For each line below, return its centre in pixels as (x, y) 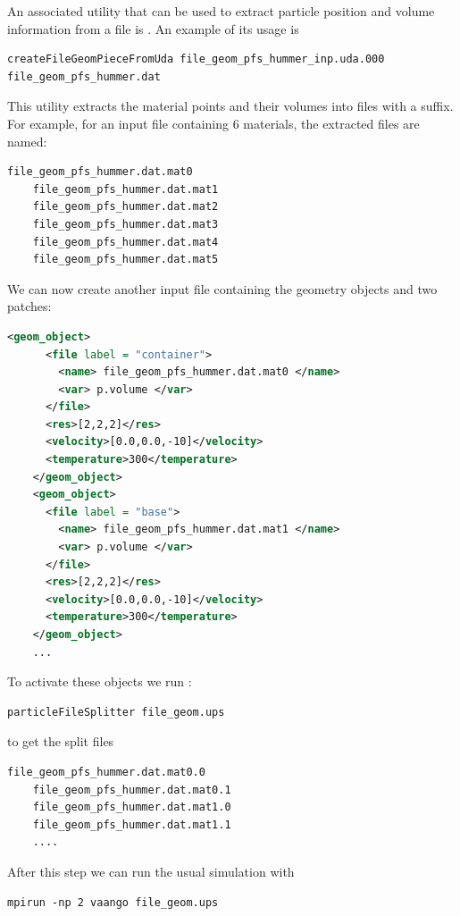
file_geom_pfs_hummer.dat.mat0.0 (106, 772)
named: (27, 141)
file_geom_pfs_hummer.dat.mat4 (125, 242)
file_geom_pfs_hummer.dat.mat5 (125, 260)
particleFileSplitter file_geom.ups (116, 712)
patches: (29, 306)
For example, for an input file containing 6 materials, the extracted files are (213, 123)
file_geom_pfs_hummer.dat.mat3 (125, 224)
